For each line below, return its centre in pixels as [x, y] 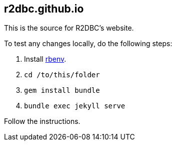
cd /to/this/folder [62, 75]
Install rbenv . [45, 59]
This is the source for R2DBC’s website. [69, 28]
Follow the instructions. [42, 121]
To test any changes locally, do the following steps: [88, 44]
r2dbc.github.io [44, 9]
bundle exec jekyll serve [75, 106]
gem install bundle [62, 91]
